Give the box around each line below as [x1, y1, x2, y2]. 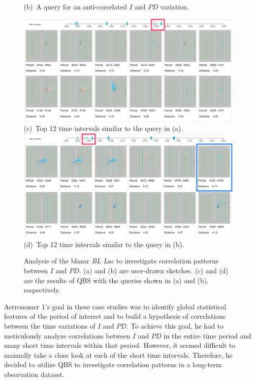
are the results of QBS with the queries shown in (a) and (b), [24, 275, 209, 285]
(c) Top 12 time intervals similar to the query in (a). [24, 123, 183, 133]
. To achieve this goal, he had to [126, 320, 223, 331]
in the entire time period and [163, 330, 252, 340]
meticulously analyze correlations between [4, 330, 130, 340]
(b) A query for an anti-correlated [24, 1, 127, 11]
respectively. [24, 285, 61, 295]
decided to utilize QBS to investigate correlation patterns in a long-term [4, 359, 222, 370]
